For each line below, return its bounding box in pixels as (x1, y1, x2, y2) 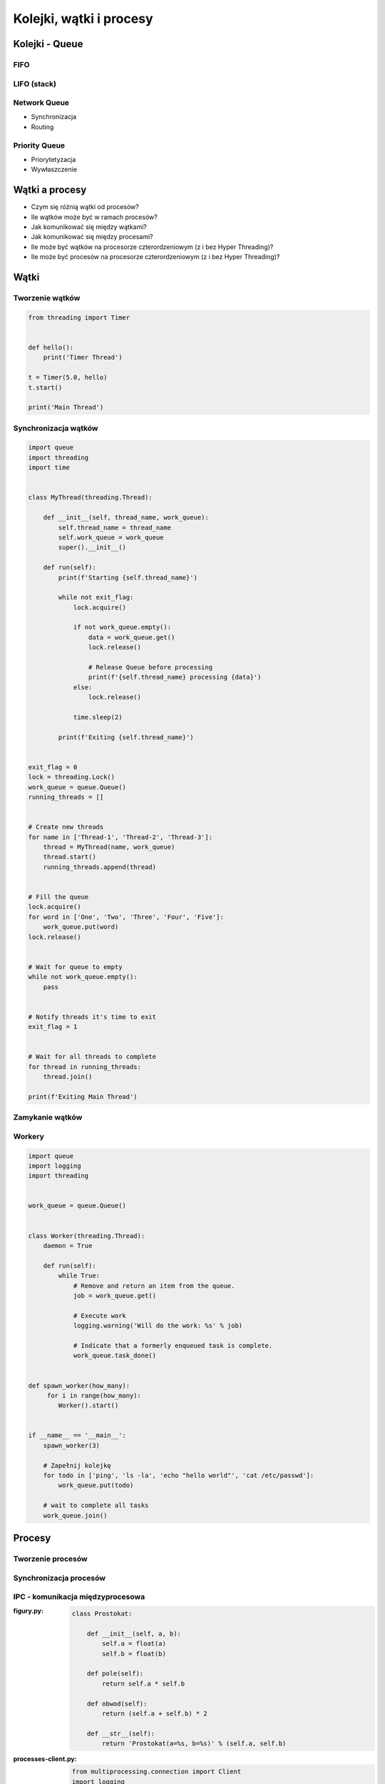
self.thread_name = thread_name (58, 523, 171, 532)
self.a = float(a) (102, 1640, 167, 1648)
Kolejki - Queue (13, 38, 83, 50)
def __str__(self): (86, 1729, 155, 1738)
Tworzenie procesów (13, 1554, 88, 1563)
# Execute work (73, 1312, 126, 1319)
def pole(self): (86, 1670, 144, 1678)
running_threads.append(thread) (43, 863, 157, 871)
